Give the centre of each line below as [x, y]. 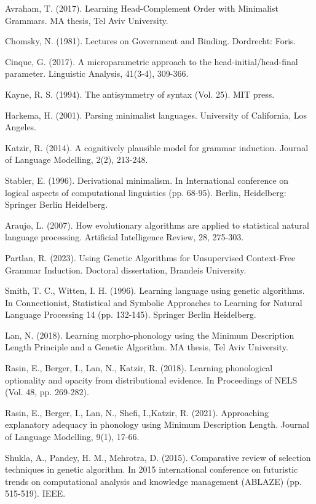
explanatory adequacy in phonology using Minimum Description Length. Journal [157, 424]
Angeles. [21, 127]
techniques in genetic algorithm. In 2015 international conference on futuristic [152, 469]
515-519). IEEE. [35, 493]
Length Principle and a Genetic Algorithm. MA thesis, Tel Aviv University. [147, 347]
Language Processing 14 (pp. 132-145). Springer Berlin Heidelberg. [131, 314]
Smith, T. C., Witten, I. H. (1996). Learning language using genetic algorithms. [155, 290]
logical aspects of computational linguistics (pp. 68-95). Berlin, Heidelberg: [146, 192]
